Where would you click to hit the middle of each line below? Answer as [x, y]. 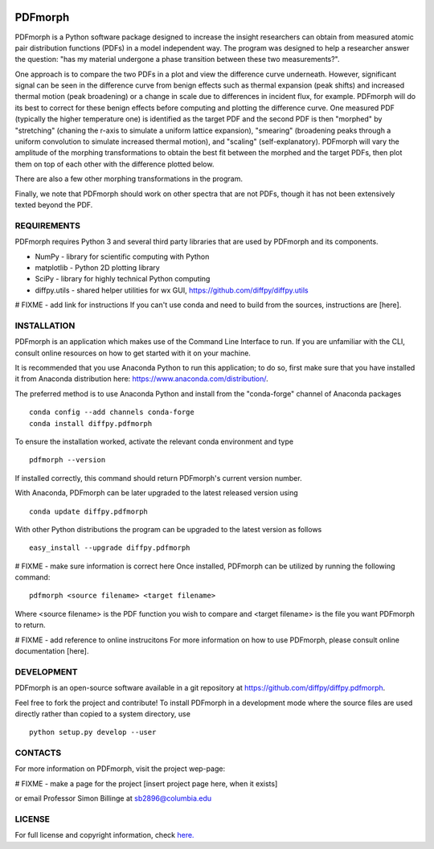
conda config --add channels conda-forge [112, 412]
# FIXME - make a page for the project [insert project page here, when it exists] [146, 783]
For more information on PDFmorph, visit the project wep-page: [120, 769]
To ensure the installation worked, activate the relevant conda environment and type [154, 441]
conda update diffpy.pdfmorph [89, 511]
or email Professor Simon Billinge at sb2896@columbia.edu [113, 798]
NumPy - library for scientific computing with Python [122, 256]
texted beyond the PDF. [54, 204]
